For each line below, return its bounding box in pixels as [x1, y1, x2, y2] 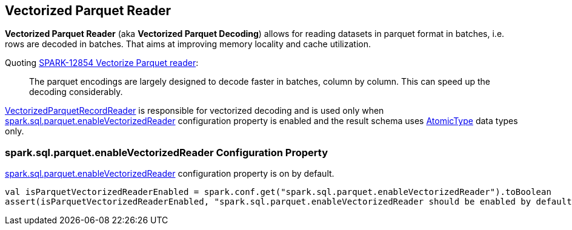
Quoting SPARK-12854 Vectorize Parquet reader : [5, 57, 199, 68]
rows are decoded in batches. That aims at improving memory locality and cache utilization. [5, 39, 371, 50]
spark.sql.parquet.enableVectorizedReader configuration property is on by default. [5, 168, 334, 179]
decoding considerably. [29, 87, 123, 97]
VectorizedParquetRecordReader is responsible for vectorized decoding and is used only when [5, 105, 384, 116]
